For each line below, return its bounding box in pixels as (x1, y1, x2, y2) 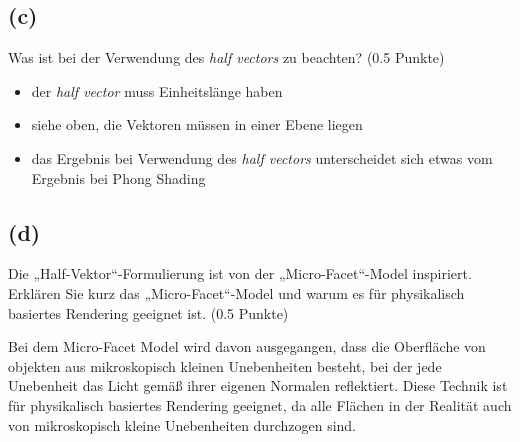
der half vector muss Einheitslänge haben (31, 80, 283, 101)
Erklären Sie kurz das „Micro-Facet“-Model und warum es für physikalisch (8, 282, 465, 303)
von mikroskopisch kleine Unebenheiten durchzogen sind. (8, 414, 356, 435)
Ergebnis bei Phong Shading (31, 167, 206, 188)
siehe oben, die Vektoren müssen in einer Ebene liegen (31, 114, 363, 135)
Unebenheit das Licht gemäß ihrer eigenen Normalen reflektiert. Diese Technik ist (8, 375, 508, 396)
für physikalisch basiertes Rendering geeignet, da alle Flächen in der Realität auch (8, 394, 512, 415)
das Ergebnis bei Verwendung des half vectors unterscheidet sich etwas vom (31, 147, 493, 168)
